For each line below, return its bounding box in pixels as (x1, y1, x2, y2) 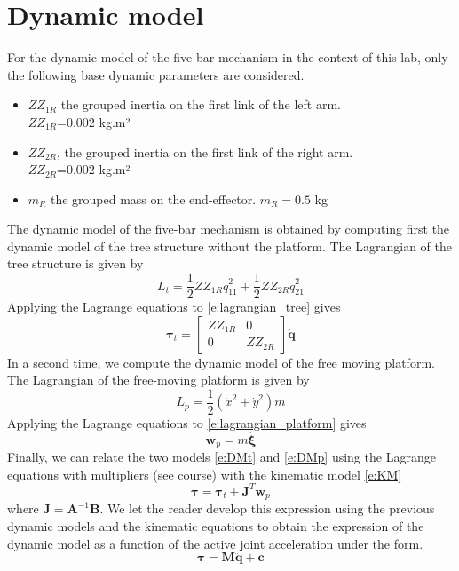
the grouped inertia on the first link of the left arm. (60, 95, 341, 114)
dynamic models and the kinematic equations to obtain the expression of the (7, 516, 424, 535)
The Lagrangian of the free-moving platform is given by (7, 370, 310, 389)
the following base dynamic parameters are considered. (7, 65, 305, 83)
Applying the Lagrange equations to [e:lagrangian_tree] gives (7, 297, 341, 316)
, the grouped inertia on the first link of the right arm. (57, 142, 353, 161)
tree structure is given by (7, 254, 144, 273)
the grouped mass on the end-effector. (50, 189, 257, 208)
